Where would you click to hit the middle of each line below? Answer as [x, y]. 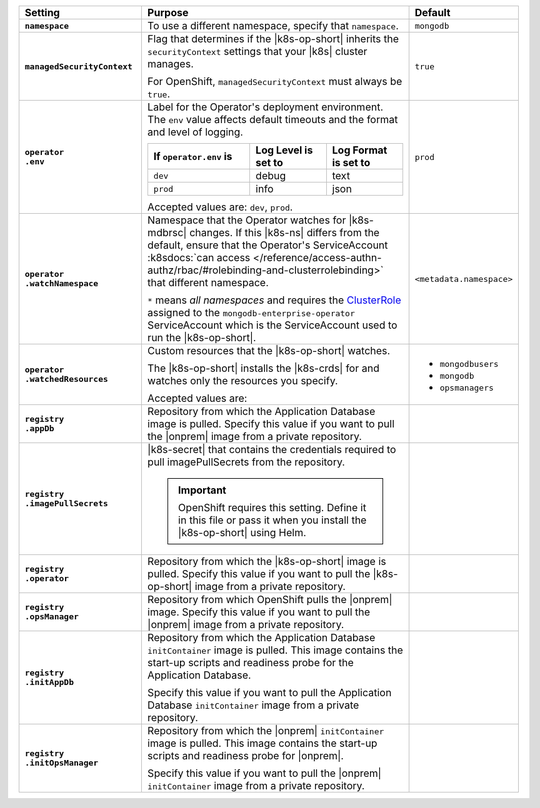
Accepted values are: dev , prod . [220, 207]
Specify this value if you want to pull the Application [269, 692]
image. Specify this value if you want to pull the [259, 612]
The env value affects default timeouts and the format [273, 119]
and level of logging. [195, 132]
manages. [170, 63]
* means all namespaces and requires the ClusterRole [274, 300]
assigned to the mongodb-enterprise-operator [251, 312]
